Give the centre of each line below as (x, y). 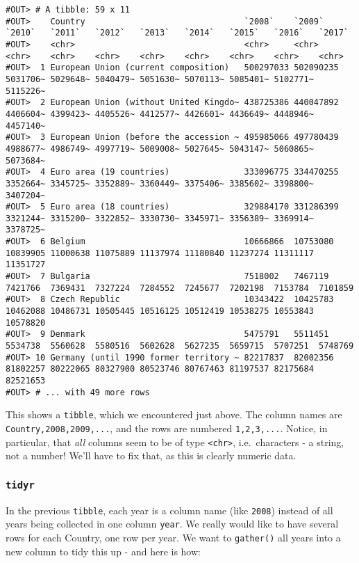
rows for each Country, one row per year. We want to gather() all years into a (173, 537)
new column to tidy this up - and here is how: (103, 551)
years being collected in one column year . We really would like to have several (172, 524)
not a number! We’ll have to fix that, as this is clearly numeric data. (151, 455)
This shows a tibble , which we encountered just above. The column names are (174, 414)
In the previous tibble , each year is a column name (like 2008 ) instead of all (169, 510)
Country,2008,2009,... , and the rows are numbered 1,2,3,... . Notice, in (167, 428)
